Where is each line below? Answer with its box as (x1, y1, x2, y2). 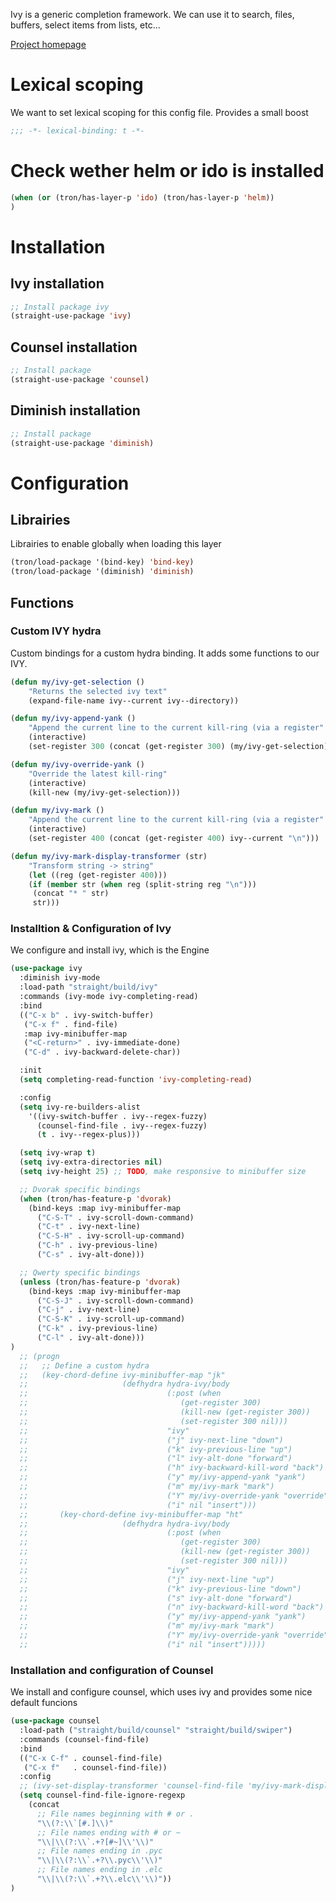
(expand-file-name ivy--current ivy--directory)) (28, 695, 240, 706)
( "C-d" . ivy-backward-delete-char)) (23, 1047, 182, 1058)
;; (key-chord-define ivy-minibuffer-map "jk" (19, 1370, 226, 1380)
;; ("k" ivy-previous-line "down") (19, 1584, 302, 1594)
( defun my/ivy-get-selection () (10, 677, 145, 687)
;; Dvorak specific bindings (19, 1184, 141, 1194)
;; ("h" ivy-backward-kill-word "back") (19, 1463, 325, 1473)
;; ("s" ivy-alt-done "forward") (19, 1593, 293, 1603)
